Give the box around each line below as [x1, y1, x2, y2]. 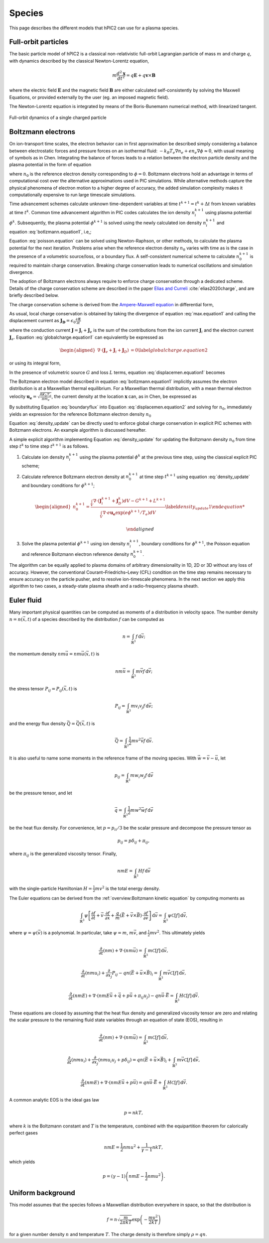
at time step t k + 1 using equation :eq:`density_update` [139, 473, 250, 480]
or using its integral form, [9, 360, 61, 366]
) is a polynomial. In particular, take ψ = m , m [40, 930, 134, 936]
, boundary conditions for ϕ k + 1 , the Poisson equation [138, 540, 250, 546]
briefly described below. [9, 292, 59, 298]
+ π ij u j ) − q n [133, 993, 161, 999]
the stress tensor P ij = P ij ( [9, 685, 64, 693]
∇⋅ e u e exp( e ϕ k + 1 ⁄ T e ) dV [102, 509, 156, 516]
